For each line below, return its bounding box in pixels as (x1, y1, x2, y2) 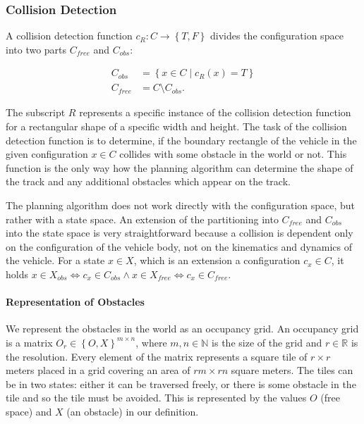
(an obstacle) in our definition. (66, 404, 199, 418)
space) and (6, 404, 52, 418)
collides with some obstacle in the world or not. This (119, 146, 347, 161)
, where (135, 335, 167, 349)
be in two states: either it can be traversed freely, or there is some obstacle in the (6, 376, 356, 391)
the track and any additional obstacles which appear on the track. (6, 174, 291, 189)
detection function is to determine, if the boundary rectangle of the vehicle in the (6, 132, 357, 147)
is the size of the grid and (212, 335, 322, 349)
